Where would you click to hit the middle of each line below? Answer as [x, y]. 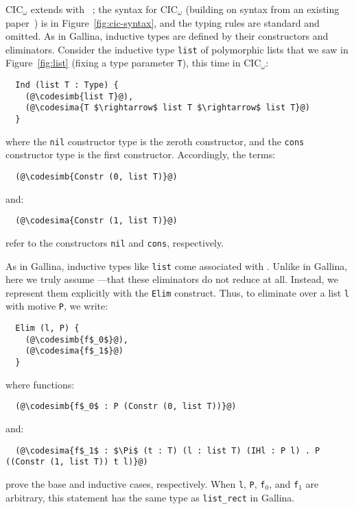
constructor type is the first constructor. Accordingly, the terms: [141, 154]
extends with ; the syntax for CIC [104, 9]
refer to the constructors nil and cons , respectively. [115, 242]
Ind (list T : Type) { [67, 85]
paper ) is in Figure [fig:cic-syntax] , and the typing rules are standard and [163, 22]
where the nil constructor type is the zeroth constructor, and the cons [155, 141]
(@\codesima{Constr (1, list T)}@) [96, 221]
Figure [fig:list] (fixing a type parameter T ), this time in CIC [133, 63]
